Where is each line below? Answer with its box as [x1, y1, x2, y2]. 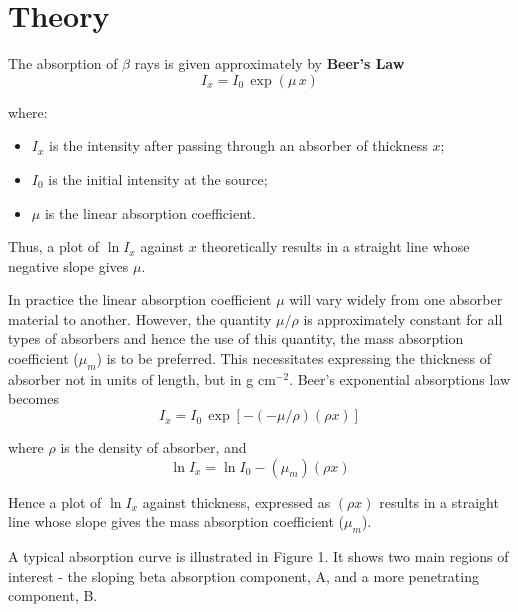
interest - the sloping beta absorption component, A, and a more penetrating [8, 565, 479, 586]
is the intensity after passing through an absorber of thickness [49, 135, 428, 156]
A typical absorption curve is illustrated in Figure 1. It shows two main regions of [8, 546, 509, 567]
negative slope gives [8, 255, 129, 276]
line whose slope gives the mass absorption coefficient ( [8, 511, 345, 532]
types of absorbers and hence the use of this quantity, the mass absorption [8, 328, 464, 349]
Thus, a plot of [8, 236, 100, 257]
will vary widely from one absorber [289, 289, 503, 310]
